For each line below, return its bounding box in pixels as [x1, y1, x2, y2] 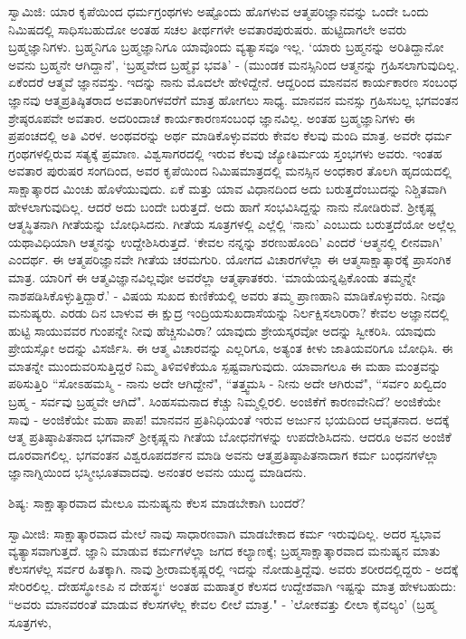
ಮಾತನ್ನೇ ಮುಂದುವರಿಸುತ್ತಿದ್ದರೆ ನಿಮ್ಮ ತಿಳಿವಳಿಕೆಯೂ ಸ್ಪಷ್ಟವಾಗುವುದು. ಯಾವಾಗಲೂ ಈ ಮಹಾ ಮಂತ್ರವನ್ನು [8, 356, 442, 375]
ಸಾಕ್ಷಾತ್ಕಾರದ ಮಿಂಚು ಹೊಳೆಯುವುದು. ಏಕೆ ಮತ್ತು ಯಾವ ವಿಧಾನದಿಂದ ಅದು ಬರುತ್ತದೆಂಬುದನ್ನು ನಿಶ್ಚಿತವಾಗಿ [8, 178, 447, 197]
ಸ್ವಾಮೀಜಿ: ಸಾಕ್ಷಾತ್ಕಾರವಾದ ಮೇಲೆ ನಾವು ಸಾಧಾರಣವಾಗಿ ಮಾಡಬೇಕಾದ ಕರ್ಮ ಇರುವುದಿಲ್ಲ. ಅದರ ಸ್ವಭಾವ [8, 523, 442, 542]
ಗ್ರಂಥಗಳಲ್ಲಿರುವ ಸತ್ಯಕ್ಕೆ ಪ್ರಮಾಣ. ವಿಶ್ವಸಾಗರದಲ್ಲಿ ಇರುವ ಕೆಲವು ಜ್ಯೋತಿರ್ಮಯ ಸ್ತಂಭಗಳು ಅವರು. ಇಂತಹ [8, 143, 442, 162]
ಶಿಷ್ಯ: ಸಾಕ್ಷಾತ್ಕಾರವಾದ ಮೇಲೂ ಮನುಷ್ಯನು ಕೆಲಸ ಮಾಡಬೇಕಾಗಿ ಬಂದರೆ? [8, 493, 306, 512]
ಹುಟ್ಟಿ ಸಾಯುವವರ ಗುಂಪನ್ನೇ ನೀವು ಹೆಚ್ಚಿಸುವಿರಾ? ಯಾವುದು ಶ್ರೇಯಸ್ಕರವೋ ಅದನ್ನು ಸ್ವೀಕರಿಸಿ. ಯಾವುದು [8, 320, 436, 339]
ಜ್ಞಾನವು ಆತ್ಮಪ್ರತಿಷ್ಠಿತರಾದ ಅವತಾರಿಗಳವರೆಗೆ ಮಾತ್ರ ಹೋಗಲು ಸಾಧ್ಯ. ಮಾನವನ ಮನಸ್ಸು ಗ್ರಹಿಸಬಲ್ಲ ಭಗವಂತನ [8, 90, 459, 109]
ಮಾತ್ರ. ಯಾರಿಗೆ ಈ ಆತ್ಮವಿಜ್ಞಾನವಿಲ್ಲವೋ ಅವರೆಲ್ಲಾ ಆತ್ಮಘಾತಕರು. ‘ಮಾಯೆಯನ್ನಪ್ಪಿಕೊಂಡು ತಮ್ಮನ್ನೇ [8, 267, 416, 286]
